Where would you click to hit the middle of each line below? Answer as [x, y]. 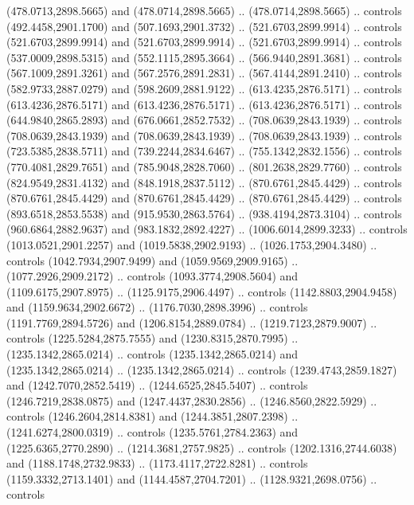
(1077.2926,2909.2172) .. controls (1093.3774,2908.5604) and [152, 276]
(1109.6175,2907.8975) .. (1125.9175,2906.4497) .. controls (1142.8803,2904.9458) [202, 291]
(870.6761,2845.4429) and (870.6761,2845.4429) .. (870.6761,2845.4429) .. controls [204, 198]
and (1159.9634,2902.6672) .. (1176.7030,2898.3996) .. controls [157, 307]
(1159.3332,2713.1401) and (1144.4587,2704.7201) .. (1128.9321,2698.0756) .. [192, 478]
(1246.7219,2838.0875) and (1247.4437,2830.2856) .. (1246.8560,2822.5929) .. [192, 400]
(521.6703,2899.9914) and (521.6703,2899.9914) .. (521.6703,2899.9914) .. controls [204, 42]
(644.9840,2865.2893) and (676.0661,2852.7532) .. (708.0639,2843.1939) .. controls [204, 120]
